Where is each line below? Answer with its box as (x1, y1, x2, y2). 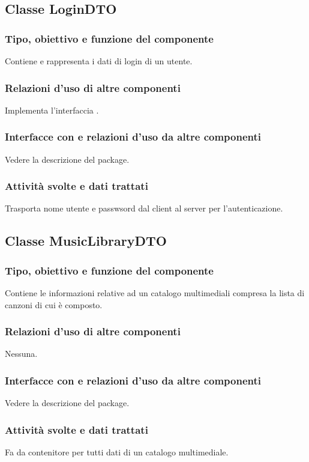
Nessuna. (5, 347, 38, 360)
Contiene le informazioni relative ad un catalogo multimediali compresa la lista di (5, 287, 305, 299)
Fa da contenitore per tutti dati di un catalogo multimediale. (5, 446, 229, 458)
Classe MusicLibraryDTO (5, 231, 167, 250)
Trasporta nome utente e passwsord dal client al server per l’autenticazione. (5, 202, 283, 214)
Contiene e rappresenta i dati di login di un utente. (5, 55, 193, 67)
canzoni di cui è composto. (5, 298, 103, 311)
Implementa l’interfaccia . (5, 103, 99, 116)
